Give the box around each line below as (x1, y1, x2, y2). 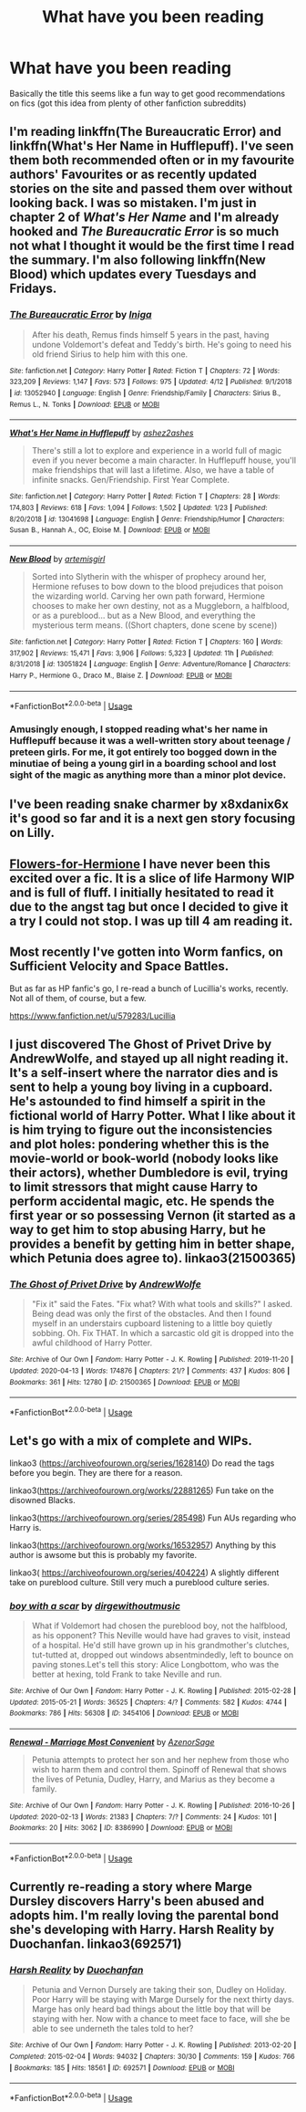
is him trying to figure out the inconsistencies (9, 1123, 273, 1138)
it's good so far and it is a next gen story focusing (9, 810, 296, 827)
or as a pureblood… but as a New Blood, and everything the (31, 610, 256, 621)
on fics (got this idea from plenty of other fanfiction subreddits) (9, 98, 247, 109)
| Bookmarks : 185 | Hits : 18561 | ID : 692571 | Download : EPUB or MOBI (9, 2063, 235, 2073)
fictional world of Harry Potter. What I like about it (9, 1108, 296, 1124)
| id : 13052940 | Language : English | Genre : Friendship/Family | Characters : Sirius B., (9, 388, 281, 398)
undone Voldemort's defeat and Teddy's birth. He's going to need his (31, 339, 292, 350)
